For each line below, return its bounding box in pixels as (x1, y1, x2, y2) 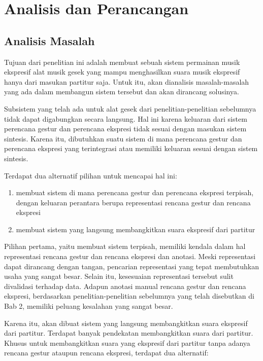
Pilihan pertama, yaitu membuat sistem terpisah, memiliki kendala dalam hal (4, 241, 246, 251)
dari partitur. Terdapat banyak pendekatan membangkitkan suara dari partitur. (4, 328, 253, 338)
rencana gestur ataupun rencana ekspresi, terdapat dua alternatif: (4, 347, 209, 358)
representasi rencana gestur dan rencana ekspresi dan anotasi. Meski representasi (4, 251, 256, 262)
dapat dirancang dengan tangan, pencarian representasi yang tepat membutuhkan (4, 261, 259, 271)
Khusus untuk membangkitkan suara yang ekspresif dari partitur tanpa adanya (4, 337, 250, 348)
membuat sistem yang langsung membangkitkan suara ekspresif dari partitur (16, 224, 255, 234)
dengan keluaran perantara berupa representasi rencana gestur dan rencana (16, 197, 251, 207)
